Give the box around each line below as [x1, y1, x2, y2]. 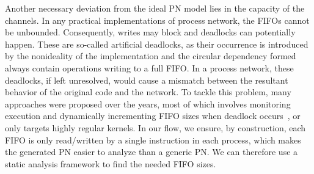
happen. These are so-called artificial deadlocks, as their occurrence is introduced [5, 37, 309, 50]
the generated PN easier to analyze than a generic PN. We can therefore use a [5, 145, 298, 158]
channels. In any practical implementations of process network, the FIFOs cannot [5, 13, 310, 26]
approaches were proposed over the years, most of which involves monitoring [5, 97, 291, 110]
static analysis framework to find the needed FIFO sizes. [5, 157, 216, 170]
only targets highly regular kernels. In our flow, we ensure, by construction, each [5, 121, 306, 134]
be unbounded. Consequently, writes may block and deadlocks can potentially [5, 26, 296, 38]
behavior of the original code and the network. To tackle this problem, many [5, 85, 291, 98]
